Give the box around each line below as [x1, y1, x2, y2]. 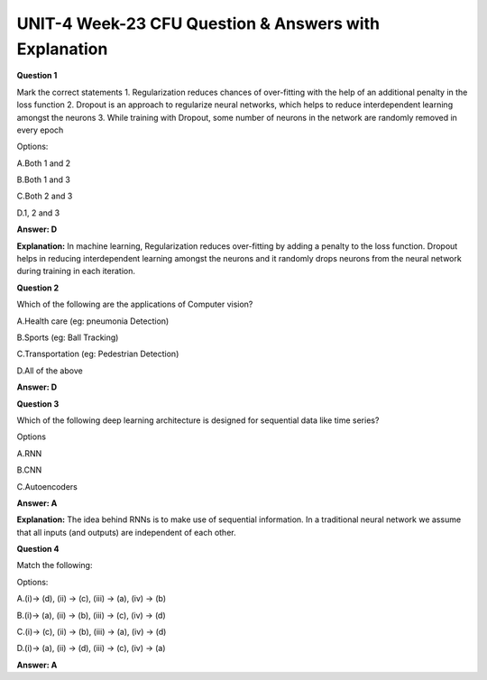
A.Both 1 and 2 [16, 158, 71, 169]
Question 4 [16, 544, 60, 555]
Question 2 [16, 282, 60, 293]
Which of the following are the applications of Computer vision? [16, 299, 253, 310]
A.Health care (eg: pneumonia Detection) [16, 316, 170, 326]
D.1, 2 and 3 [16, 207, 60, 218]
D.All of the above [16, 365, 83, 376]
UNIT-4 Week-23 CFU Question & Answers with [16, 14, 381, 33]
